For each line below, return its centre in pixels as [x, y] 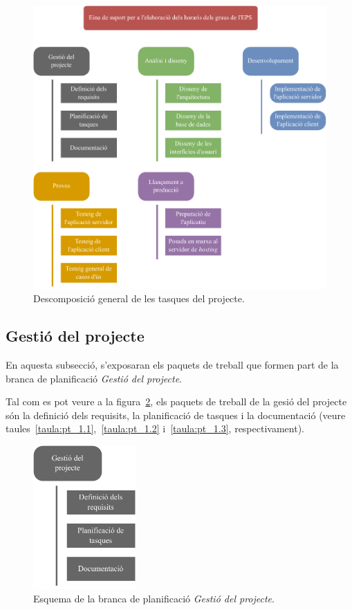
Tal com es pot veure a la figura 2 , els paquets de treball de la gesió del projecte [176, 401]
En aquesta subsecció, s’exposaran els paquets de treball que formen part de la [172, 364]
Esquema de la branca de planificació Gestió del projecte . [154, 599]
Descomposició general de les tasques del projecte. [139, 298]
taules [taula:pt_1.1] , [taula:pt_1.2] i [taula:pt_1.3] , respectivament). [155, 428]
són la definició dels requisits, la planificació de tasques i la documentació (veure [176, 415]
